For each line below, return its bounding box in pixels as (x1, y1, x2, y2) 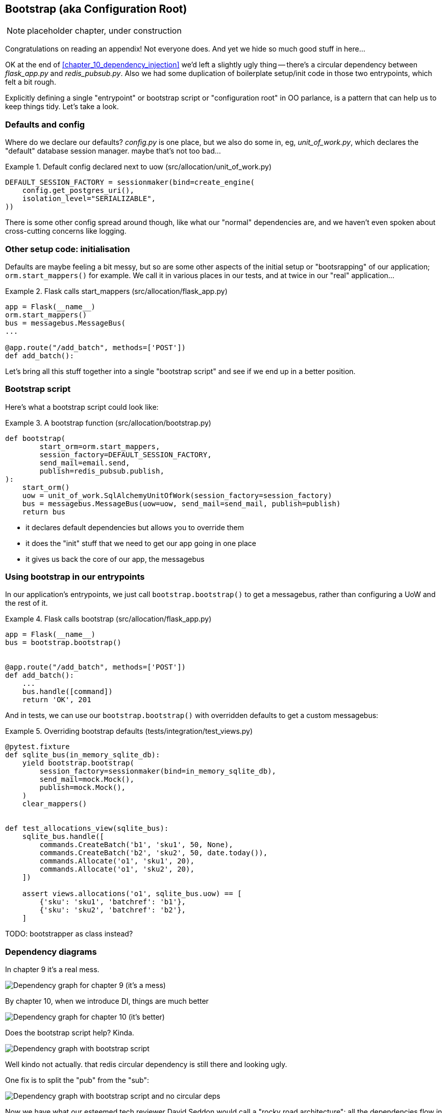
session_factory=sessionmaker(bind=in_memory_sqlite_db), (39, 767, 277, 776)
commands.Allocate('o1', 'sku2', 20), (39, 865, 194, 874)
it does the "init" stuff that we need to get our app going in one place (26, 538, 256, 548)
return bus (22, 507, 66, 516)
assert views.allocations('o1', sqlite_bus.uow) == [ (22, 889, 242, 898)
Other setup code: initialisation (5, 243, 130, 254)
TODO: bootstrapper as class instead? (5, 929, 133, 938)
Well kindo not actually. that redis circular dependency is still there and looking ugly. (5, 1060, 287, 1069)
